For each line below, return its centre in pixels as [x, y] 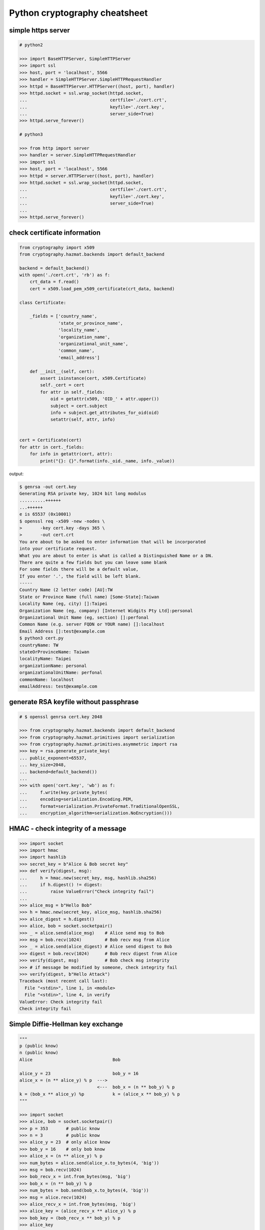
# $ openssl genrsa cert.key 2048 [61, 717]
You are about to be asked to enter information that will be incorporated [113, 542]
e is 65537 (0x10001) [45, 514]
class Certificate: [43, 302]
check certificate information [55, 233]
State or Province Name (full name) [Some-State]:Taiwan [89, 597]
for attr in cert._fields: [52, 447]
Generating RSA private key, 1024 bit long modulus [83, 493]
